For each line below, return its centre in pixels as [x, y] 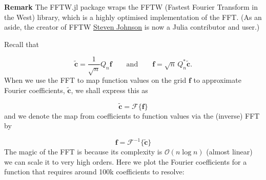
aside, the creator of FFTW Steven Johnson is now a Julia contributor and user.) [132, 27]
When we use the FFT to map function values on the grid [95, 80]
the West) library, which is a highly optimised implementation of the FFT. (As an [133, 17]
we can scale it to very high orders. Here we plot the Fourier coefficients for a [126, 161]
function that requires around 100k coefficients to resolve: [94, 172]
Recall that [22, 44]
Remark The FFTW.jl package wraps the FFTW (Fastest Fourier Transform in [131, 7]
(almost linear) [229, 152]
